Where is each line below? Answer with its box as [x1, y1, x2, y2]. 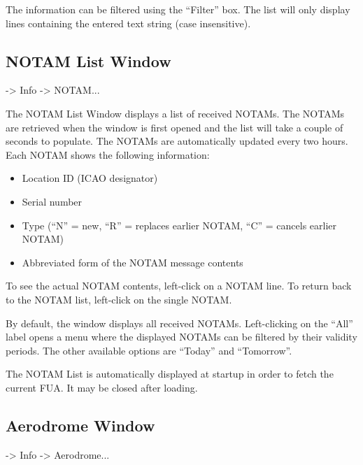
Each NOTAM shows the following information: [6, 147, 210, 162]
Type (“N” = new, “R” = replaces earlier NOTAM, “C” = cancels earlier [22, 217, 337, 232]
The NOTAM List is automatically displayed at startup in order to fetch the [6, 366, 334, 381]
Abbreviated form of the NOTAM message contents [22, 255, 243, 269]
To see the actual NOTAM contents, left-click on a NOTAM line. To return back [6, 278, 352, 293]
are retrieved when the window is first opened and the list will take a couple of [6, 120, 343, 134]
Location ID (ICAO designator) [22, 171, 158, 185]
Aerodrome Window [6, 414, 155, 436]
